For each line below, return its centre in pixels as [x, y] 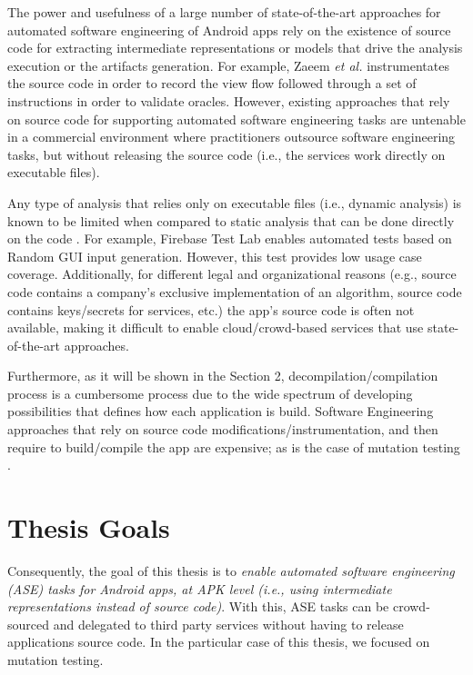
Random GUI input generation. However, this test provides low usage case [215, 256]
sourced [29, 624]
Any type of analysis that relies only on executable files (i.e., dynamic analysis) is [235, 202]
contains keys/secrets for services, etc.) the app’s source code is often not [211, 309]
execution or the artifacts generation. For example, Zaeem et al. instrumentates [228, 65]
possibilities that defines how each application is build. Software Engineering [221, 411]
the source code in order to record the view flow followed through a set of [212, 83]
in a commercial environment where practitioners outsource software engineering [231, 137]
